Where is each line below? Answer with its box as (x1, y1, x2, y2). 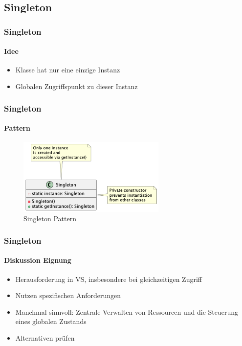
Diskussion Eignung (4, 255, 71, 265)
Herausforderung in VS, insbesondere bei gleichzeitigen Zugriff (15, 274, 202, 284)
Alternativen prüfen (15, 333, 75, 343)
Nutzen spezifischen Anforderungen (15, 290, 121, 300)
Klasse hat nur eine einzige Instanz (15, 65, 120, 75)
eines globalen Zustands (15, 316, 87, 326)
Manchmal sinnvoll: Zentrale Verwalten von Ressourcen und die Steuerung (15, 306, 239, 317)
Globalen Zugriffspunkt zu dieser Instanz (15, 81, 138, 92)
